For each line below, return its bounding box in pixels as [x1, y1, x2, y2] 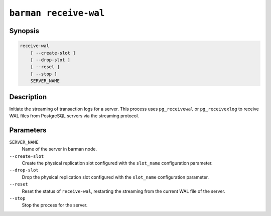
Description [9, 93, 47, 101]
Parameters [9, 126, 47, 134]
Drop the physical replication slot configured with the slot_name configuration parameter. [22, 174, 209, 180]
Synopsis [9, 27, 40, 35]
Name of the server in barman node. [22, 146, 97, 152]
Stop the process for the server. [22, 202, 88, 208]
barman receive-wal [9, 8, 105, 19]
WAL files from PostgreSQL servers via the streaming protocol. [9, 113, 139, 119]
